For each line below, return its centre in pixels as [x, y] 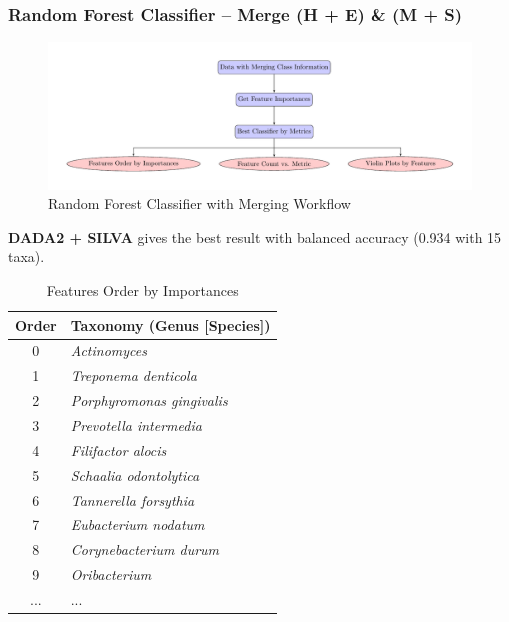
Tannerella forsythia [132, 499]
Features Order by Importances [142, 290]
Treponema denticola [133, 375]
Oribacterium [111, 574]
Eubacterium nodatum [137, 524]
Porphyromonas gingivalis [149, 400]
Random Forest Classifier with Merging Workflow [199, 203]
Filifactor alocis [118, 449]
